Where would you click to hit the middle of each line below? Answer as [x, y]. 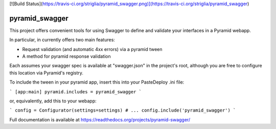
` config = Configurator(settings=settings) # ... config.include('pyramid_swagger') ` [123, 110]
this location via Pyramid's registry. [47, 73]
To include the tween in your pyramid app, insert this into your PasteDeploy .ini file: [97, 82]
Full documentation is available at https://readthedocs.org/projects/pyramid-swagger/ [100, 119]
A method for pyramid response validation [66, 57]
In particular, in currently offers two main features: [62, 40]
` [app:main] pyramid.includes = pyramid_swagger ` [76, 92]
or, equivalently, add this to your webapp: [53, 101]
